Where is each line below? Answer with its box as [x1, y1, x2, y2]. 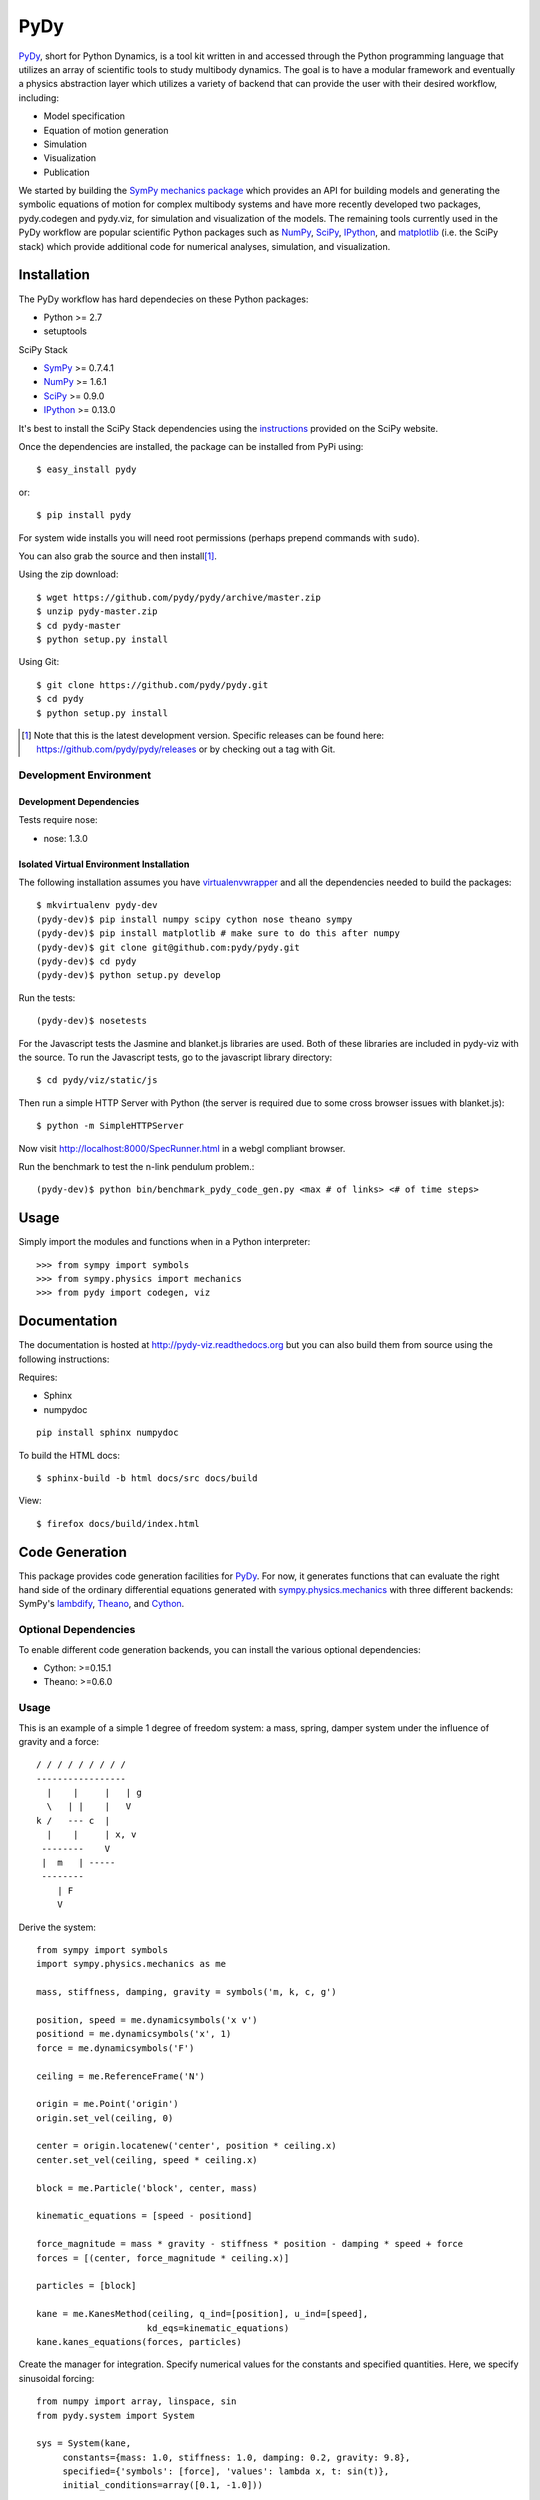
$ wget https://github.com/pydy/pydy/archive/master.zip [36, 591, 322, 603]
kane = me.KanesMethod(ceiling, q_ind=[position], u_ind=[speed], [36, 2308, 369, 2320]
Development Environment [18, 768, 152, 782]
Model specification [43, 110, 125, 122]
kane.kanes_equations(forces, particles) [36, 2336, 242, 2347]
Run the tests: [18, 991, 76, 1004]
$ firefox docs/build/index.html [36, 1518, 200, 1529]
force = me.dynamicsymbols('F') [36, 2042, 195, 2054]
